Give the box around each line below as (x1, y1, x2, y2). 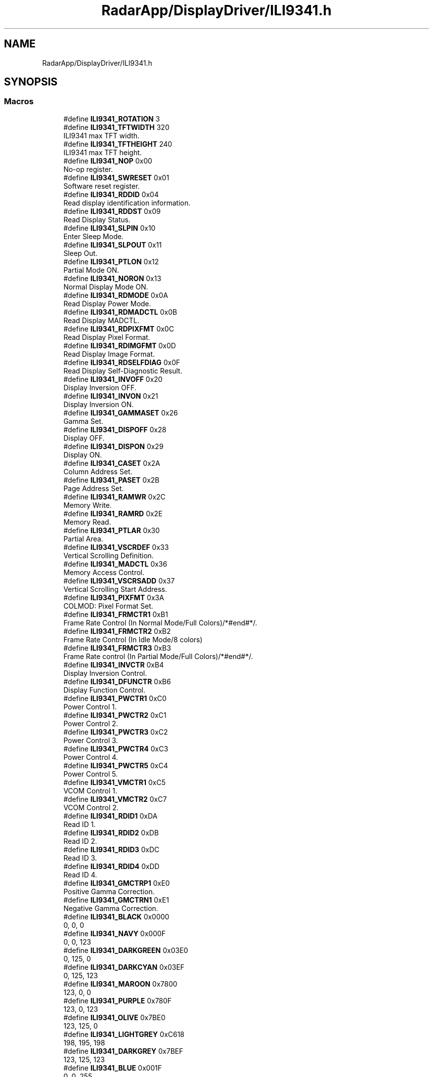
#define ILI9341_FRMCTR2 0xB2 (63, 626, 171, 635)
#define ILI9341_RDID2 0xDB (63, 828, 159, 837)
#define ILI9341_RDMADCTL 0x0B (63, 307, 177, 316)
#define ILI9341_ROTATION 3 (63, 114, 160, 123)
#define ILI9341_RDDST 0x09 (63, 207, 161, 215)
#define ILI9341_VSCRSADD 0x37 (63, 576, 175, 585)
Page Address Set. (63, 484, 124, 493)
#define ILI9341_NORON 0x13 (63, 274, 162, 283)
